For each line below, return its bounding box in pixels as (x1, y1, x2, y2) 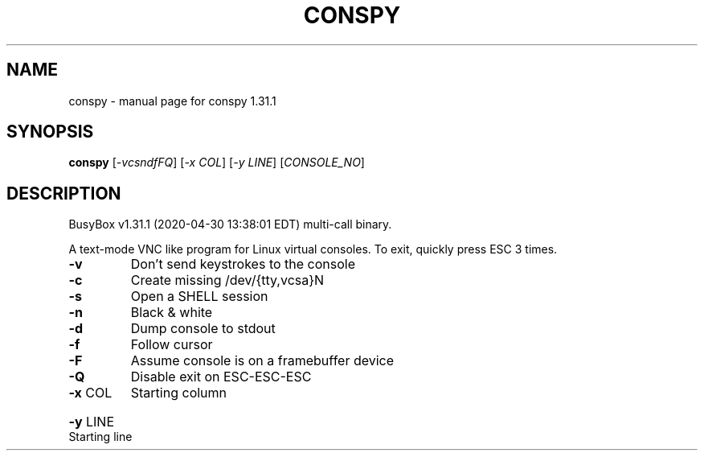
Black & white (130, 304, 213, 321)
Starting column (130, 385, 227, 401)
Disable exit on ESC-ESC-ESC (130, 368, 312, 385)
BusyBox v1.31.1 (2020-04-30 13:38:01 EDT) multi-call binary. (68, 217, 392, 232)
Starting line (68, 430, 133, 444)
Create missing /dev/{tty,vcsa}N (130, 272, 325, 289)
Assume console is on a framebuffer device (130, 352, 395, 369)
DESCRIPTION (6, 183, 121, 204)
